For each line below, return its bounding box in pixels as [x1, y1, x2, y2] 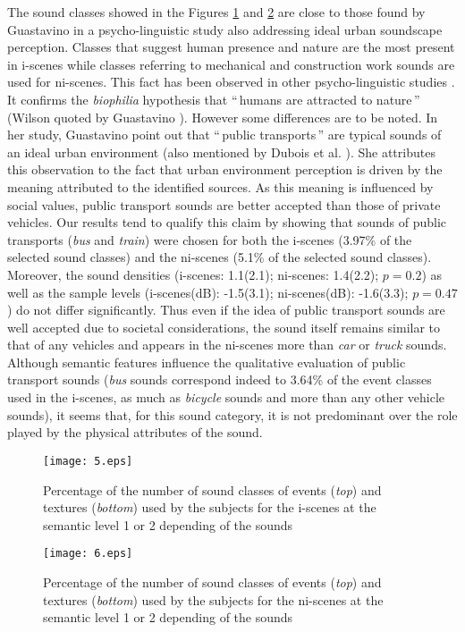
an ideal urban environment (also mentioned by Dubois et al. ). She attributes [7, 142, 435, 161]
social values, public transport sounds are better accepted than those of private [7, 195, 441, 214]
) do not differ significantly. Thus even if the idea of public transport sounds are [7, 300, 445, 319]
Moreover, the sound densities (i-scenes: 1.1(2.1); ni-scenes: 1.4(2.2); [7, 265, 379, 283]
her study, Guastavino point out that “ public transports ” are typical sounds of [7, 125, 442, 144]
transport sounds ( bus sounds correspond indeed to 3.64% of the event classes [7, 370, 432, 389]
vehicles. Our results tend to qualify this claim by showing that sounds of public [7, 213, 447, 232]
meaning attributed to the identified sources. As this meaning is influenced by [7, 177, 434, 196]
